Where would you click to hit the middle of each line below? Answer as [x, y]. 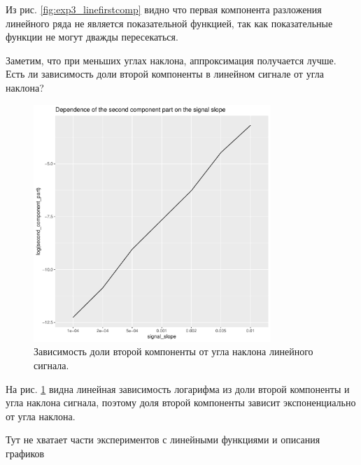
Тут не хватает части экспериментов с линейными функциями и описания [163, 439]
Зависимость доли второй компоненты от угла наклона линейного [174, 351]
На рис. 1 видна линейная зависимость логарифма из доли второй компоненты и [178, 388]
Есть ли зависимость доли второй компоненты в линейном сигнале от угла [165, 74]
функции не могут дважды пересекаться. [92, 37]
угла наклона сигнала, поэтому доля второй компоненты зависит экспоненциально [181, 402]
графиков [25, 453]
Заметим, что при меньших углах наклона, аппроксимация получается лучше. [171, 60]
